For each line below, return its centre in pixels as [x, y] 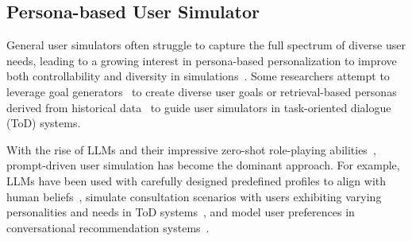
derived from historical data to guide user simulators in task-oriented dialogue [199, 107]
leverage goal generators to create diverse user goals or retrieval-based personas [202, 91]
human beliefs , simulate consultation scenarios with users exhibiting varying [194, 196]
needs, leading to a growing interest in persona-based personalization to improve [202, 60]
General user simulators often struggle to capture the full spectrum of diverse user [206, 45]
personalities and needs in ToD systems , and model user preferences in [181, 212]
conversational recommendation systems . [108, 227]
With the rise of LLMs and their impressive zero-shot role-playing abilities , [191, 149]
